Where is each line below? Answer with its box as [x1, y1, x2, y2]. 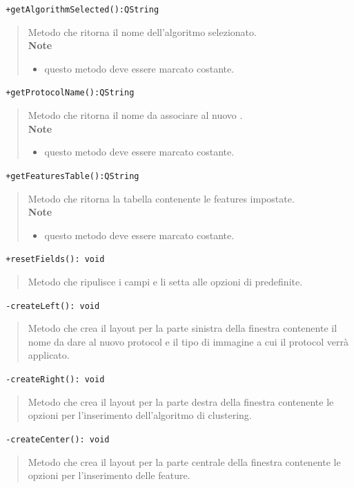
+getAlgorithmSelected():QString [6, 5, 159, 15]
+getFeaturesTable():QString [6, 171, 139, 181]
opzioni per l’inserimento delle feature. [28, 468, 190, 482]
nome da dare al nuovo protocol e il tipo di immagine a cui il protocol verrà [28, 334, 348, 348]
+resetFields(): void [6, 254, 105, 265]
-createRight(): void [6, 375, 105, 384]
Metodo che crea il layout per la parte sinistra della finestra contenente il [28, 321, 337, 335]
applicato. [28, 348, 70, 362]
